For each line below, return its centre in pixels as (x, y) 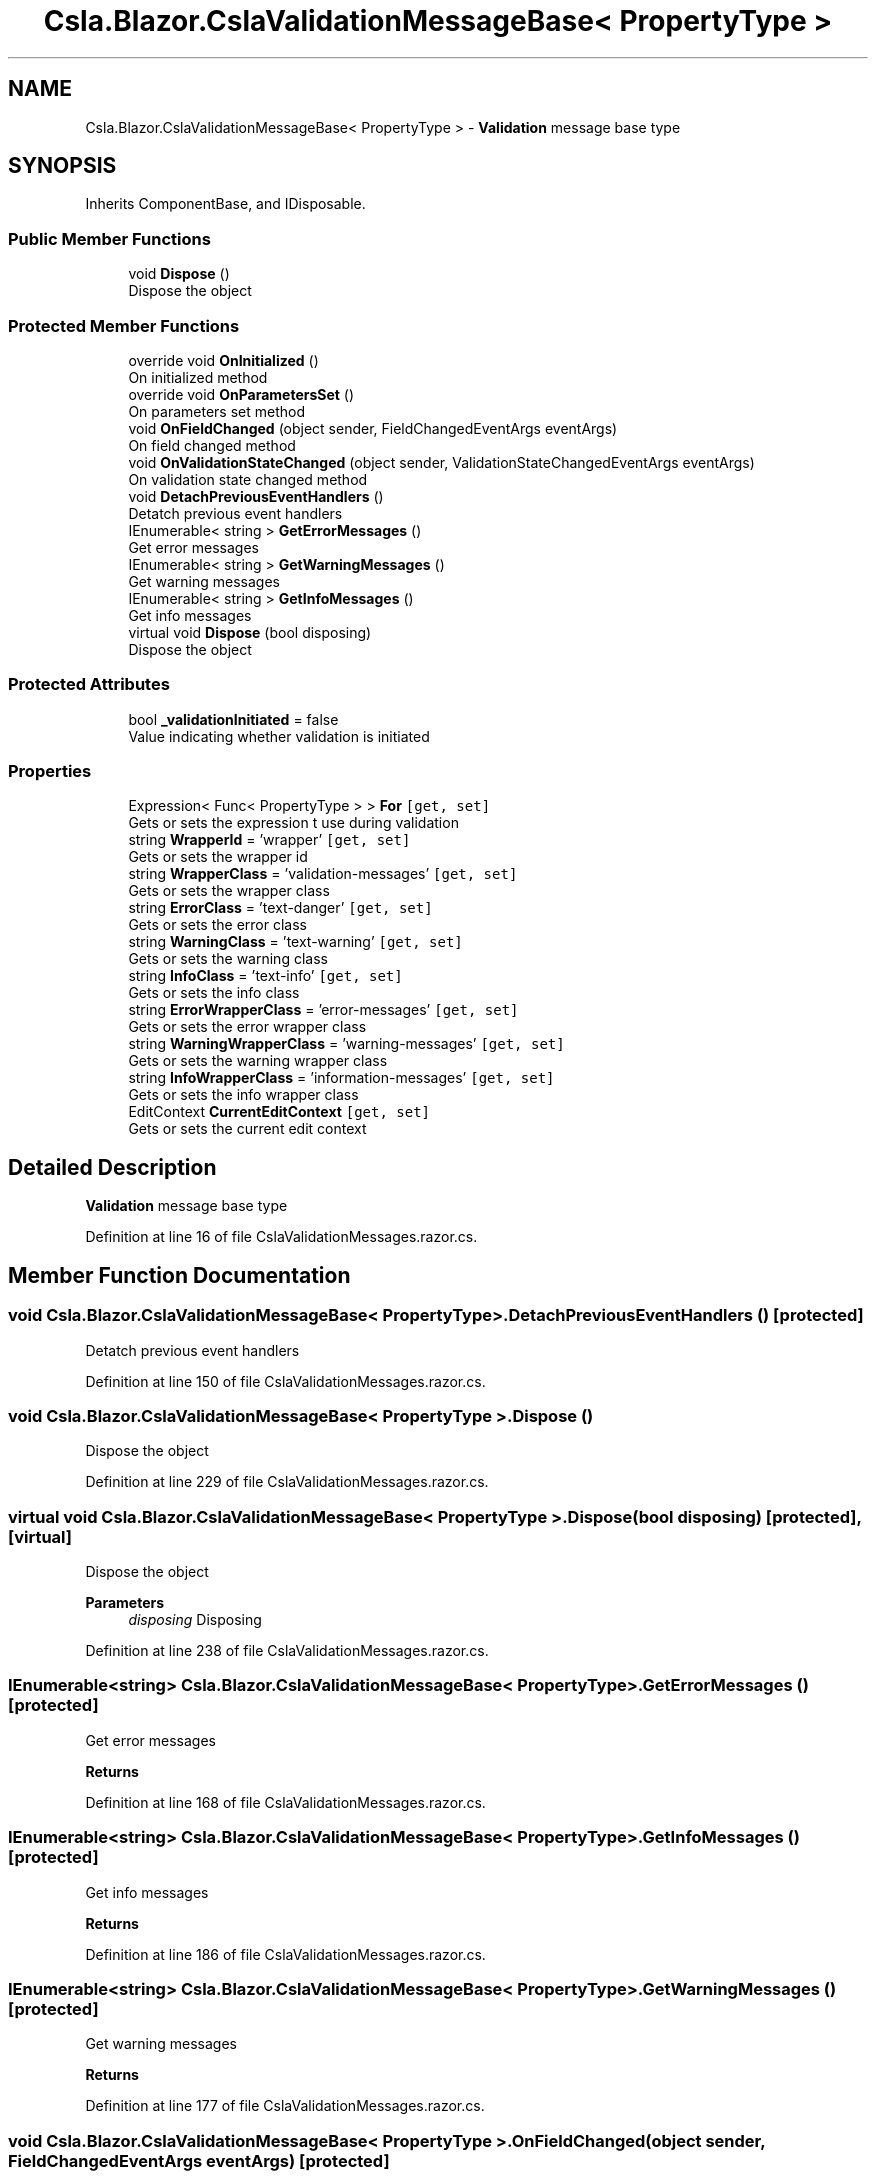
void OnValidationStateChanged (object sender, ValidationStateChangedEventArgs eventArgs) (441, 462)
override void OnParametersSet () (241, 394)
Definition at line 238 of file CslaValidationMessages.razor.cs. (287, 1650)
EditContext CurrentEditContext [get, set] (279, 1112)
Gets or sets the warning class (228, 959)
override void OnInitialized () (223, 360)
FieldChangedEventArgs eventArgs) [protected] (199, 2160)
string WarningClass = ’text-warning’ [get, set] (295, 942)
